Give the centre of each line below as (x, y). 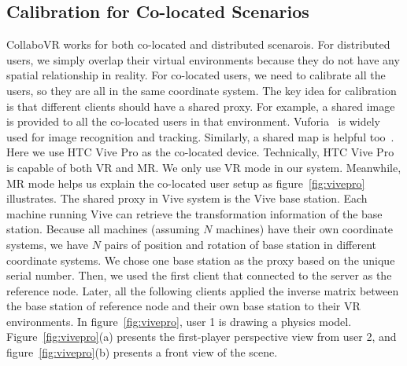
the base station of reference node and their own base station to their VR (183, 306)
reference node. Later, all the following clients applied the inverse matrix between (203, 290)
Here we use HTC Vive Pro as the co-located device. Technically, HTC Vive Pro (200, 152)
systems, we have (48, 244)
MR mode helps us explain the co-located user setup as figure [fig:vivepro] (186, 183)
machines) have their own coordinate (305, 229)
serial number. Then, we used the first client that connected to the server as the (199, 275)
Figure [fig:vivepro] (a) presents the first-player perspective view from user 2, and (202, 337)
